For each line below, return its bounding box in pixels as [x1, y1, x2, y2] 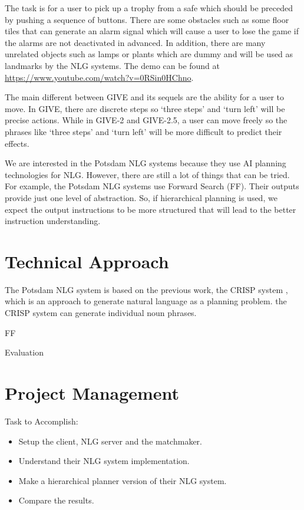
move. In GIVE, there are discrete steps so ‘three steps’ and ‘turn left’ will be [5, 102, 285, 114]
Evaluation [5, 346, 44, 358]
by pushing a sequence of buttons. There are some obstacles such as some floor [5, 13, 289, 25]
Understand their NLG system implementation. [18, 455, 190, 467]
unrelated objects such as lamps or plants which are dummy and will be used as [5, 48, 293, 60]
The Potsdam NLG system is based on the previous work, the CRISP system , [5, 283, 288, 295]
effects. [5, 137, 29, 149]
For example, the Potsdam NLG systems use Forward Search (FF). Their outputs [5, 180, 299, 192]
